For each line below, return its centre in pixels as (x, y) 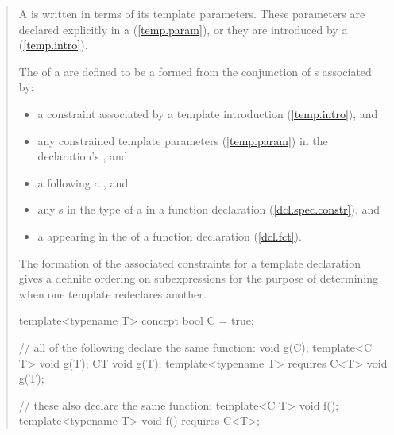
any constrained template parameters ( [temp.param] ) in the (183, 140)
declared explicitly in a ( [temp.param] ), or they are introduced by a (183, 29)
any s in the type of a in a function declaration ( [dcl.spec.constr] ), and (209, 209)
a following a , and (83, 182)
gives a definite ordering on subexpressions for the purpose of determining (199, 278)
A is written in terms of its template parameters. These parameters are (192, 13)
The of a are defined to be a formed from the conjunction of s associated (195, 71)
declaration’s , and (83, 156)
